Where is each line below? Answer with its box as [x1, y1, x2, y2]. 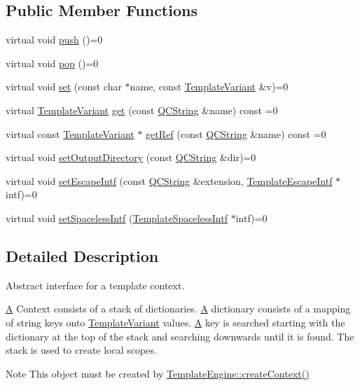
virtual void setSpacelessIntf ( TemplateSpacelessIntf [6, 210, 228, 225]
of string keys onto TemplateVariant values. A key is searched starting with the [6, 315, 345, 329]
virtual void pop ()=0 [6, 55, 99, 70]
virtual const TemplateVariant [6, 126, 134, 141]
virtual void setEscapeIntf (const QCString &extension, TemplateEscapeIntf [6, 173, 333, 188]
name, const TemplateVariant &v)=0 [130, 79, 289, 94]
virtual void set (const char [6, 79, 122, 94]
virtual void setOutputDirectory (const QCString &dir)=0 [6, 150, 256, 165]
